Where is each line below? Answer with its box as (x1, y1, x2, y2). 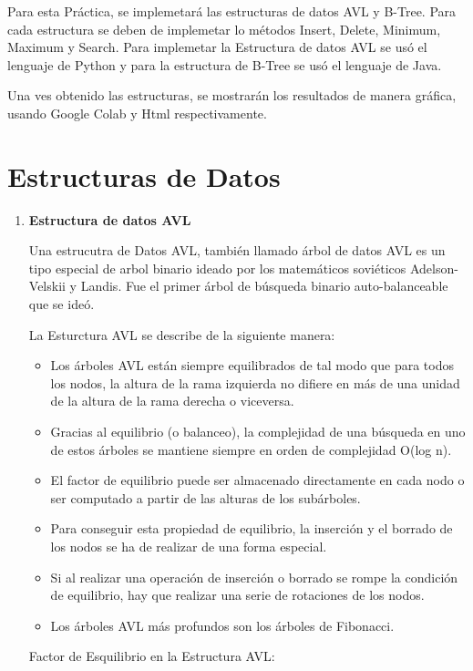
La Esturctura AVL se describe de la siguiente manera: (28, 325, 335, 344)
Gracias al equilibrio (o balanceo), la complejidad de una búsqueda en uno (50, 422, 466, 441)
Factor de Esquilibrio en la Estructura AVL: (28, 646, 275, 666)
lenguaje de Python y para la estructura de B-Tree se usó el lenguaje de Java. (7, 55, 442, 74)
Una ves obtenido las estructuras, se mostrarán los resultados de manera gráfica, (7, 86, 457, 105)
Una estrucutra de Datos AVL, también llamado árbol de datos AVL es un (28, 241, 446, 260)
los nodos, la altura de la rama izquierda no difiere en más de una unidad (50, 373, 460, 392)
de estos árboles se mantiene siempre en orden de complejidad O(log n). (50, 439, 452, 459)
